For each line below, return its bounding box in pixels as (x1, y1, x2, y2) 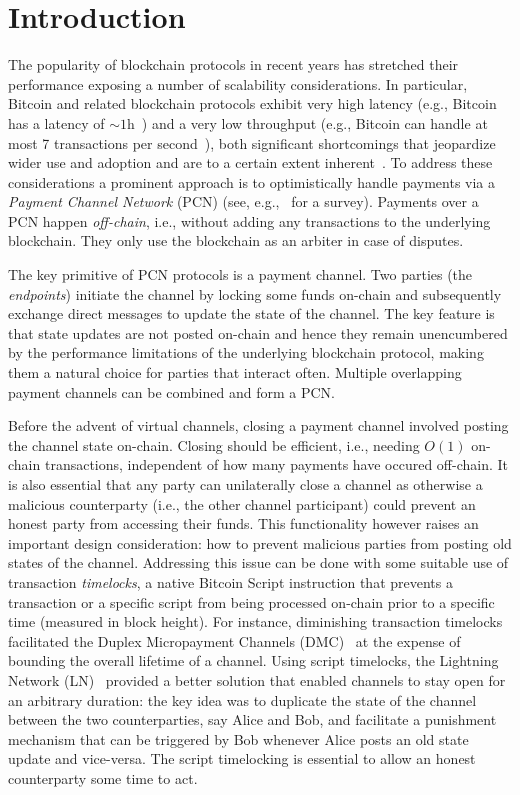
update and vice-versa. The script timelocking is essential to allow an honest (8, 748, 476, 769)
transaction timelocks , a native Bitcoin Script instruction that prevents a (8, 571, 453, 592)
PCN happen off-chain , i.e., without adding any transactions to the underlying (8, 210, 491, 231)
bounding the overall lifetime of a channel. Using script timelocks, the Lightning (8, 650, 499, 671)
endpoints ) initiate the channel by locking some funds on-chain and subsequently (8, 283, 502, 304)
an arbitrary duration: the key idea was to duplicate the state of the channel (8, 689, 477, 710)
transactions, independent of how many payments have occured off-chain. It (44, 454, 509, 475)
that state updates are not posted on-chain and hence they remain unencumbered (8, 322, 508, 343)
